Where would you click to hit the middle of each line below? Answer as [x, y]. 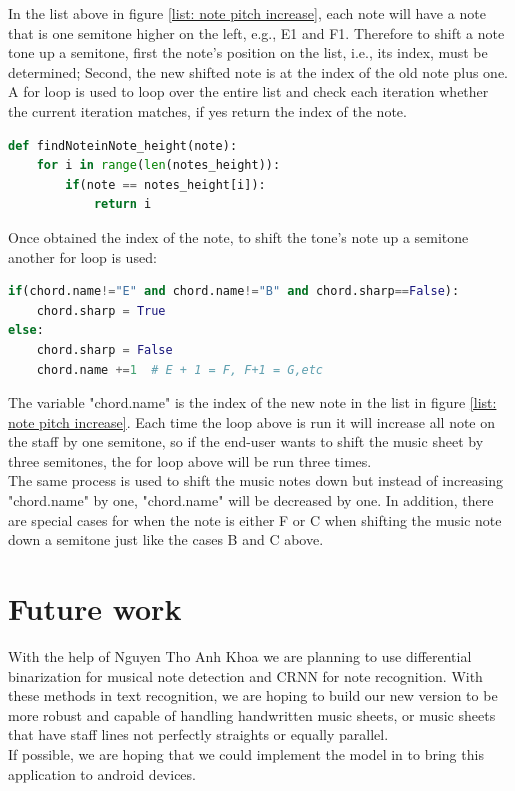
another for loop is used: [82, 256]
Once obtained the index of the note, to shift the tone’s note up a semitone [238, 236]
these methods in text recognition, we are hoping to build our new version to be [253, 695]
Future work [95, 608]
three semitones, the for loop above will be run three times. [190, 460]
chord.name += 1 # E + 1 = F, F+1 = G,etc [180, 369]
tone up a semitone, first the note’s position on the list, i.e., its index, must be [248, 52]
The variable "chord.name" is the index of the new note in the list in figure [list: [252, 402]
